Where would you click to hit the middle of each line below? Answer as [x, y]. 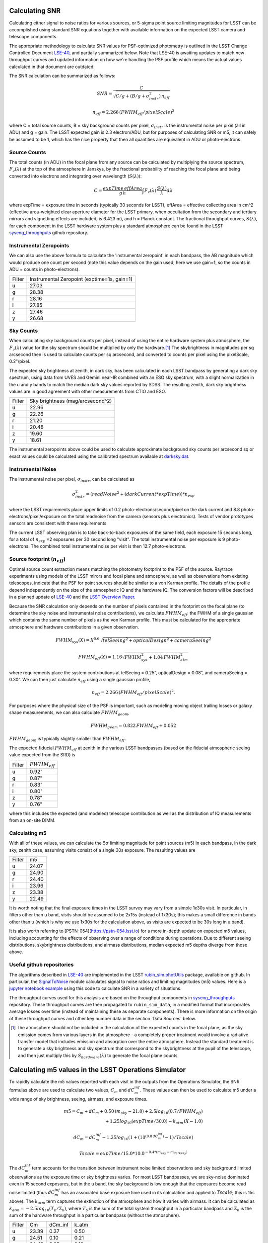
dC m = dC [85, 1138]
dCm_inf [59, 1225]
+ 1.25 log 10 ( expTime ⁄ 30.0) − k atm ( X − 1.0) [154, 1122]
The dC [17, 1168]
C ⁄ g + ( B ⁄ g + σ [133, 96]
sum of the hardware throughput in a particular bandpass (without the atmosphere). [95, 1215]
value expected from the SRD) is [42, 755]
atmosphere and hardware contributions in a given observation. [74, 627]
